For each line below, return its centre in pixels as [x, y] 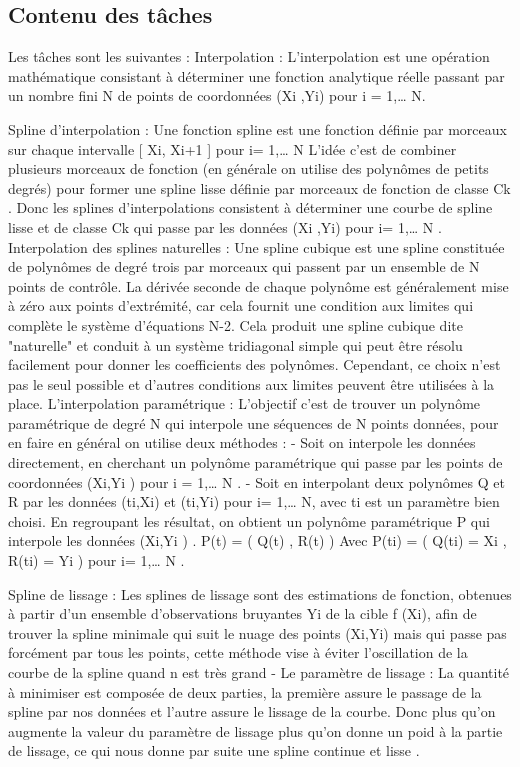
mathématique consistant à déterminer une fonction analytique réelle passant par [256, 75]
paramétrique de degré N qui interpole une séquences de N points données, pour [253, 422]
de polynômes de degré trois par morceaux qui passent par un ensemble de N [244, 266]
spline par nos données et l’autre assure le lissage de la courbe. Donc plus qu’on [252, 711]
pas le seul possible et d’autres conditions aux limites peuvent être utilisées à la [251, 383]
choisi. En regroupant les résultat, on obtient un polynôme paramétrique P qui [249, 520]
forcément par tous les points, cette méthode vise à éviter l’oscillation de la [238, 652]
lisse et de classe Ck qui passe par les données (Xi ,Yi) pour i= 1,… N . [225, 226]
